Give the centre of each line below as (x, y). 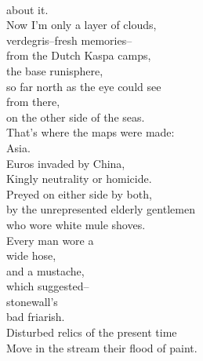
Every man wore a (50, 240)
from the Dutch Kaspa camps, (79, 55)
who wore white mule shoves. (76, 224)
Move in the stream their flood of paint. (102, 347)
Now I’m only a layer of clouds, (82, 25)
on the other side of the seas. (76, 117)
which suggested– (48, 286)
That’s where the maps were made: (91, 132)
